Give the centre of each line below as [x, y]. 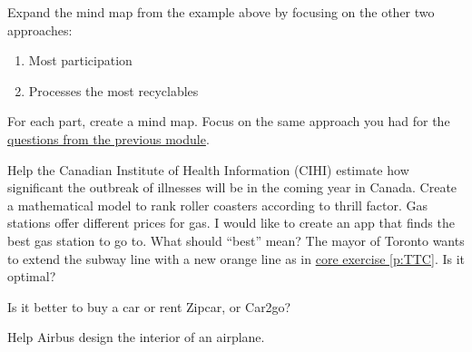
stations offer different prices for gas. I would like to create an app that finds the [231, 223]
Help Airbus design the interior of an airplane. [136, 337]
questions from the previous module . [108, 138]
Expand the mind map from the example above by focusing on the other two [221, 12]
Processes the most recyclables [113, 90]
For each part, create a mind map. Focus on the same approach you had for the [229, 121]
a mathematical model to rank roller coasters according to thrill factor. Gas [217, 205]
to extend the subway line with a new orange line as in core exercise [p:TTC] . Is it [236, 258]
